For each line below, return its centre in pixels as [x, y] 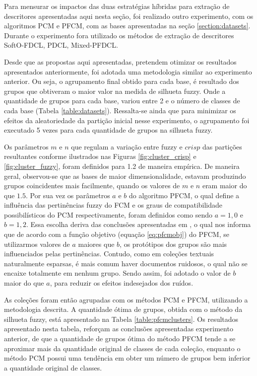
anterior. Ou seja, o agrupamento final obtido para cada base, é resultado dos [122, 81]
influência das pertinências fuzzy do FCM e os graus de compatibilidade [113, 205]
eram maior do [225, 186]
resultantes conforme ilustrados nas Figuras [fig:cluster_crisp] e [100, 156]
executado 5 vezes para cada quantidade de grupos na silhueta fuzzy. [108, 130]
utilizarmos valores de [37, 244]
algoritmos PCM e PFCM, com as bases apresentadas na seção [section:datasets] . [127, 26]
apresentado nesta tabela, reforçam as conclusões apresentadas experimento [119, 329]
